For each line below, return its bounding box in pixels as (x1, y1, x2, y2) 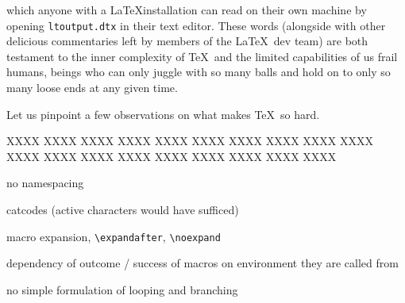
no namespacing (6, 175, 84, 191)
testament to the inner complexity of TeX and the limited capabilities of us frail (6, 48, 398, 64)
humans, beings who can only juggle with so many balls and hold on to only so (6, 63, 391, 80)
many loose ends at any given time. (6, 79, 178, 96)
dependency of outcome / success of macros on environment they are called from (6, 255, 399, 271)
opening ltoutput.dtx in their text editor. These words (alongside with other (6, 17, 386, 33)
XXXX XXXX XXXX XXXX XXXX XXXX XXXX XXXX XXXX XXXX (6, 132, 373, 149)
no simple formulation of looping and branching (6, 281, 238, 297)
